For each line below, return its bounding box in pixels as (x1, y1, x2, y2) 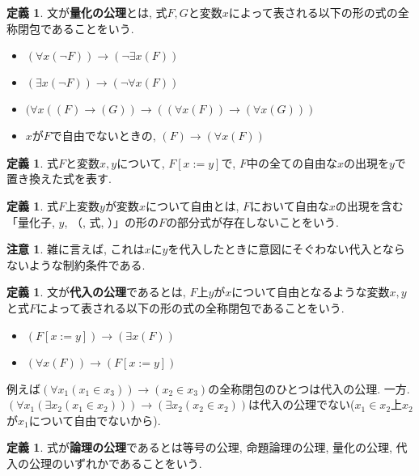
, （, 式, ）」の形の (64, 213, 159, 230)
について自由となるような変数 (231, 283, 390, 300)
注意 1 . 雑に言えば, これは (6, 240, 145, 257)
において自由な (250, 197, 329, 214)
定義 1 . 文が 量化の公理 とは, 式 (6, 4, 167, 20)
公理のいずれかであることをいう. (28, 454, 202, 471)
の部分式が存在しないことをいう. (166, 213, 340, 230)
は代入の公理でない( (248, 396, 355, 413)
